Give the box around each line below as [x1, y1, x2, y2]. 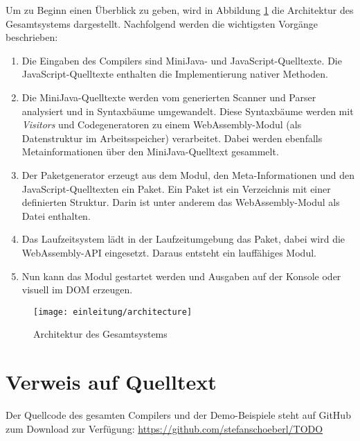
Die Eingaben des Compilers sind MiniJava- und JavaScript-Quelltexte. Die [21, 53, 342, 67]
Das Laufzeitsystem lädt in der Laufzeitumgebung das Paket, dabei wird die [21, 232, 345, 246]
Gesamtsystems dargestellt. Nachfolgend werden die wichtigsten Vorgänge [6, 16, 318, 31]
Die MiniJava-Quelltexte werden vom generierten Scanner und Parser [21, 89, 316, 104]
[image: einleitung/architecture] [33, 306, 192, 317]
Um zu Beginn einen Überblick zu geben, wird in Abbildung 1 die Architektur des [6, 3, 354, 17]
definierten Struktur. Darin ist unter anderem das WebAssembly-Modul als [21, 195, 340, 209]
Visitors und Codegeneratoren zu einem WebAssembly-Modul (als [21, 117, 302, 132]
